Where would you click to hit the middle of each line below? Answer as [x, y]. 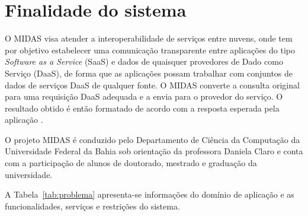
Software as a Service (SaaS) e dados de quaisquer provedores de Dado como [144, 61]
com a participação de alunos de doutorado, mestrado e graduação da [131, 163]
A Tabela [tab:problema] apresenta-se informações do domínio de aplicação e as [150, 194]
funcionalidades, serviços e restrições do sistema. [92, 206]
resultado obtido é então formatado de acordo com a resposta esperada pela [142, 108]
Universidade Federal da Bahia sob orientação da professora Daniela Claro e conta [154, 151]
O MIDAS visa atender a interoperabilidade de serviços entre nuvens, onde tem [149, 38]
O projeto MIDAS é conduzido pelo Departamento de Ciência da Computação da [153, 139]
